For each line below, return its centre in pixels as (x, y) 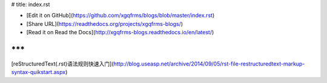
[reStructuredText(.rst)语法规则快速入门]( (63, 64)
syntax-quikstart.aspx (38, 72)
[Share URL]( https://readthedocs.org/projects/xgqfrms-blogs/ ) (105, 23)
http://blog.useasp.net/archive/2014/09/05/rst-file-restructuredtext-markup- (209, 64)
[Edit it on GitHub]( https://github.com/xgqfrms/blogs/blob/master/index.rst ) (121, 16)
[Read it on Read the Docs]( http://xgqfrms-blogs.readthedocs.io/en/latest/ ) (120, 32)
